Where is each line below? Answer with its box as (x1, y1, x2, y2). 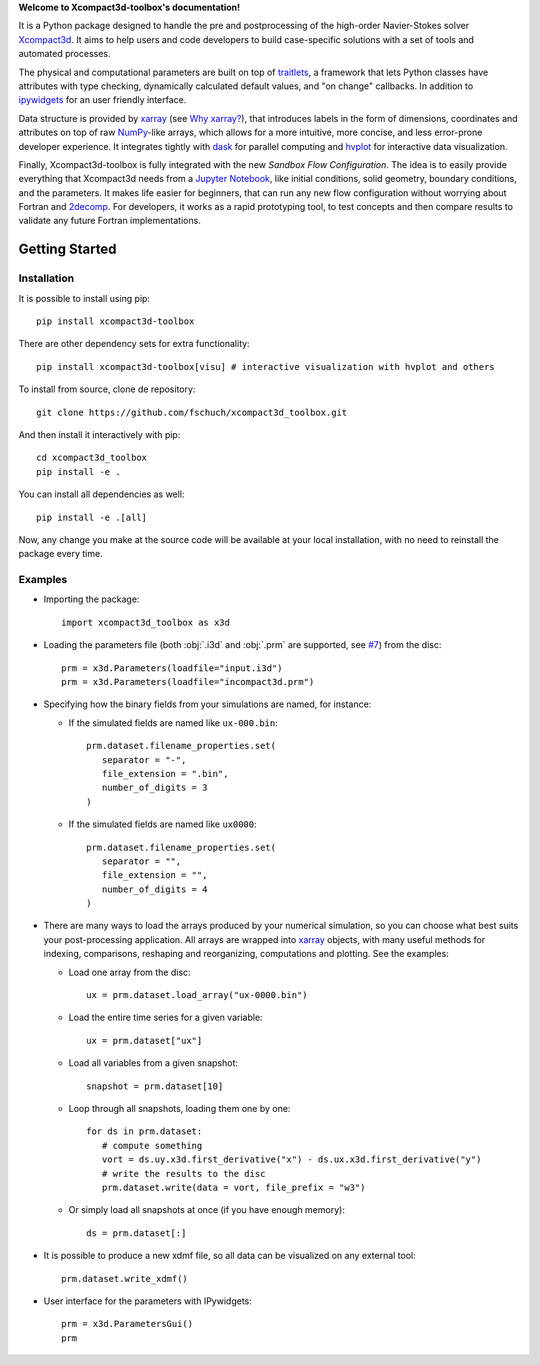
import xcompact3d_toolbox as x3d (61, 616, 230, 628)
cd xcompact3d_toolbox (36, 452, 148, 464)
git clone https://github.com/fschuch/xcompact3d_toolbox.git (36, 406, 348, 418)
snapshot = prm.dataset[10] (86, 1080, 224, 1092)
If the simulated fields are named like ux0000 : (68, 818, 257, 830)
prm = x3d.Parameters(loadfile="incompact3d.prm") (61, 676, 315, 688)
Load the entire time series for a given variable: (68, 1011, 264, 1024)
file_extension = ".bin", (101, 768, 229, 779)
